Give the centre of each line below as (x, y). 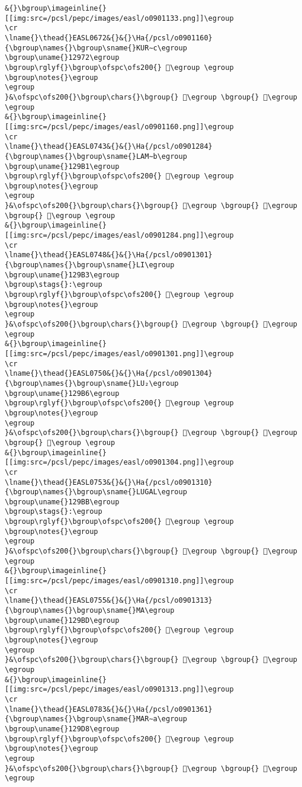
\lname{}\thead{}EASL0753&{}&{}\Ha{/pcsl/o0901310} (109, 482)
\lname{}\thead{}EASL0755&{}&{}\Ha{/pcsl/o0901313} (109, 601)
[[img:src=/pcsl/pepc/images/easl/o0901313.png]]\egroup (119, 690)
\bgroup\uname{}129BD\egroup (62, 620)
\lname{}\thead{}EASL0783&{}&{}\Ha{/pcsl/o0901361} (109, 709)
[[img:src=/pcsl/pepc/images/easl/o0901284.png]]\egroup (119, 236)
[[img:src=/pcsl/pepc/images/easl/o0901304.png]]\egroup (119, 463)
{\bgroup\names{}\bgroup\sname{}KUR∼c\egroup (96, 48)
